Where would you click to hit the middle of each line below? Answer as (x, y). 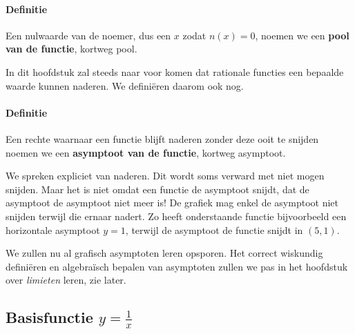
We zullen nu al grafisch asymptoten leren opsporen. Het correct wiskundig (164, 253)
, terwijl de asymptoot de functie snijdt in (214, 229)
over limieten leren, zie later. (66, 280)
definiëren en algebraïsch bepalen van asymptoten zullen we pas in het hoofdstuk (177, 266)
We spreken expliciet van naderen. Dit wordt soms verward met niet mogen (165, 176)
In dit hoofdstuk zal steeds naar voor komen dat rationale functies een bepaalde (175, 71)
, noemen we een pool (302, 35)
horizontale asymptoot (53, 229)
